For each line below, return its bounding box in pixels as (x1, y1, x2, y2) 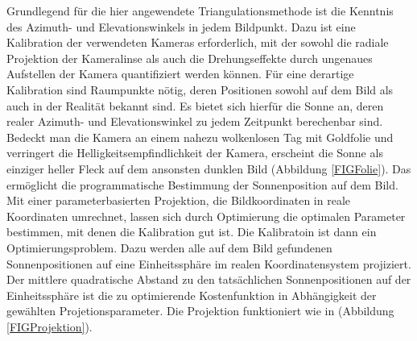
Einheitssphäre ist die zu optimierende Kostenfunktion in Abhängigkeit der (6, 286, 377, 303)
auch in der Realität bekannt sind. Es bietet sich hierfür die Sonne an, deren (6, 97, 384, 114)
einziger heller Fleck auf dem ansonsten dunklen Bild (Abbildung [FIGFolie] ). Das (6, 160, 411, 177)
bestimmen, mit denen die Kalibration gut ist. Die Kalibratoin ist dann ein (6, 223, 377, 240)
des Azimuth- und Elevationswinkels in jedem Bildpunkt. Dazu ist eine (6, 18, 356, 35)
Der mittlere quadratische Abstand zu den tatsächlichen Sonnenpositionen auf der (6, 271, 411, 288)
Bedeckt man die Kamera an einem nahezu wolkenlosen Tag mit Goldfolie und (6, 128, 394, 145)
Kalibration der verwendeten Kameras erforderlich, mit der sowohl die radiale (6, 34, 389, 51)
